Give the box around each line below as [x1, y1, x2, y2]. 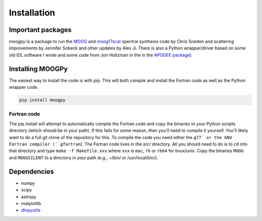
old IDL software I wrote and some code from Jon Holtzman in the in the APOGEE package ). [9, 52, 193, 58]
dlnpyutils [21, 207, 41, 213]
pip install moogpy [19, 97, 65, 103]
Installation [9, 7, 55, 18]
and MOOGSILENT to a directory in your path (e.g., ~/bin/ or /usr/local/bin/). [9, 155, 159, 160]
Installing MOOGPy [9, 64, 68, 73]
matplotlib [21, 200, 41, 206]
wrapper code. [9, 84, 39, 90]
